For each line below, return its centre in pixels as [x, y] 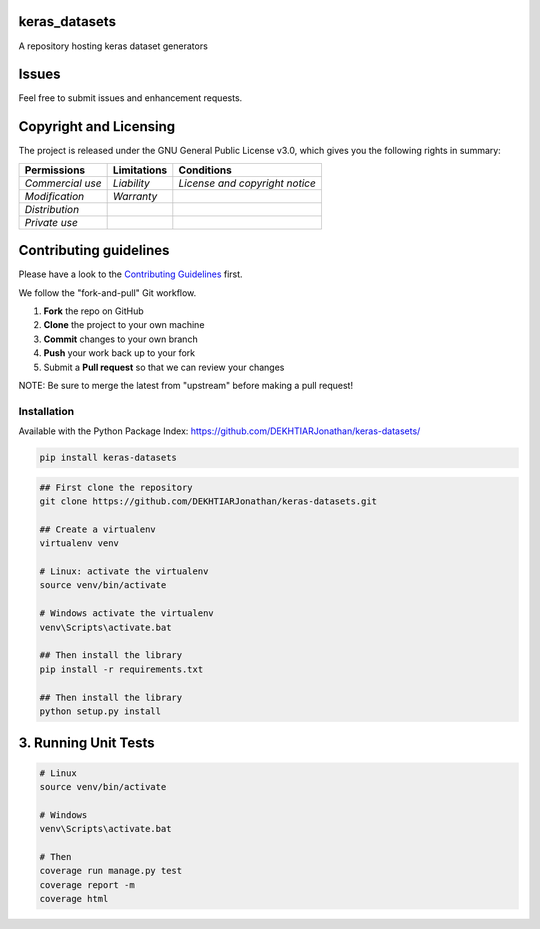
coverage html [74, 899]
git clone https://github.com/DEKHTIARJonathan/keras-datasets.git [208, 501]
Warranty [135, 196]
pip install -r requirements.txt [121, 669]
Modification [54, 196]
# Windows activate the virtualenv [126, 613]
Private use [51, 222]
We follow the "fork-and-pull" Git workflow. [107, 292]
